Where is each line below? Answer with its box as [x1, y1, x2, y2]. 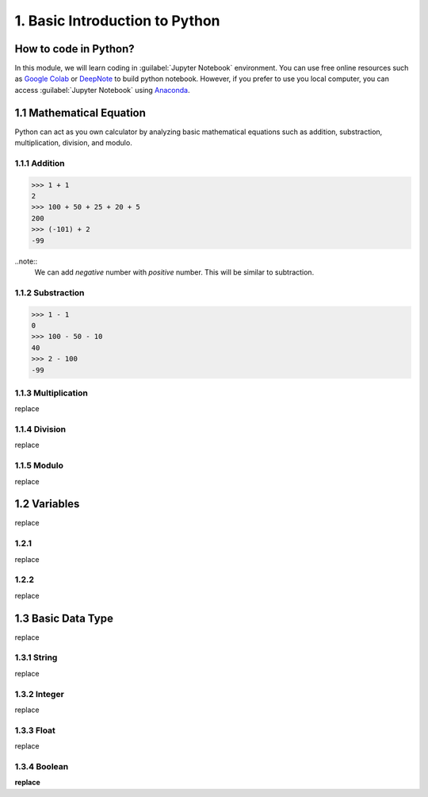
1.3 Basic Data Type [14, 611, 114, 625]
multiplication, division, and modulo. [14, 138, 132, 148]
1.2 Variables [14, 497, 80, 511]
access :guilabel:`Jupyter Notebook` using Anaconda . [14, 85, 190, 94]
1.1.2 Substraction [14, 287, 85, 298]
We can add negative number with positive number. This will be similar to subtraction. [34, 268, 315, 277]
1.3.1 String [14, 652, 58, 663]
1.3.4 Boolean [14, 760, 69, 772]
